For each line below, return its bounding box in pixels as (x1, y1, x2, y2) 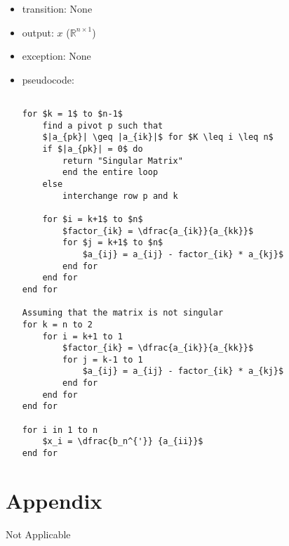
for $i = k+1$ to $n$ (42, 214, 143, 224)
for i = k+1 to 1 (42, 331, 123, 342)
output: (22, 25, 54, 39)
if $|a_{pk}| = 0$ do (42, 144, 143, 154)
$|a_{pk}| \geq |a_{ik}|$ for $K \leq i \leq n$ (42, 132, 274, 143)
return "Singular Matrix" (62, 155, 183, 166)
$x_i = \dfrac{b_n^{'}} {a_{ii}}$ (42, 436, 203, 447)
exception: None (22, 48, 91, 63)
